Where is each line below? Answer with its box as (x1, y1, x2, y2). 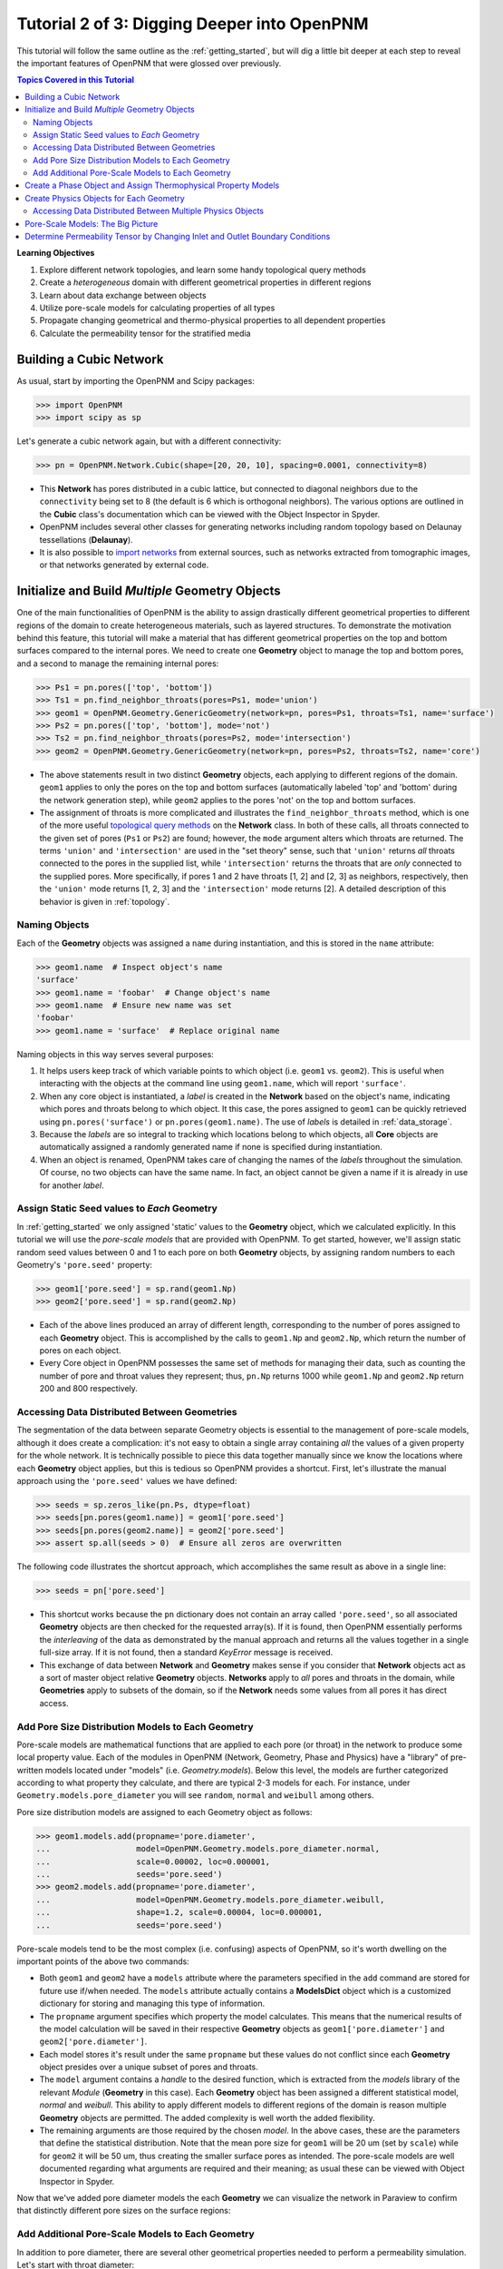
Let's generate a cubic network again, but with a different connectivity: (16, 436, 282, 447)
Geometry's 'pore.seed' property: (16, 1259, 153, 1270)
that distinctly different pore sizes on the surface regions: (16, 2205, 231, 2216)
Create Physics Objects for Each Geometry (24, 192, 185, 203)
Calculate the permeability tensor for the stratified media (39, 328, 251, 339)
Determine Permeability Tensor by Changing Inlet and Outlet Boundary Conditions (24, 231, 331, 242)
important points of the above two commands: (16, 1956, 189, 1967)
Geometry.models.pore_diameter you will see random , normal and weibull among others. (16, 1790, 374, 1801)
